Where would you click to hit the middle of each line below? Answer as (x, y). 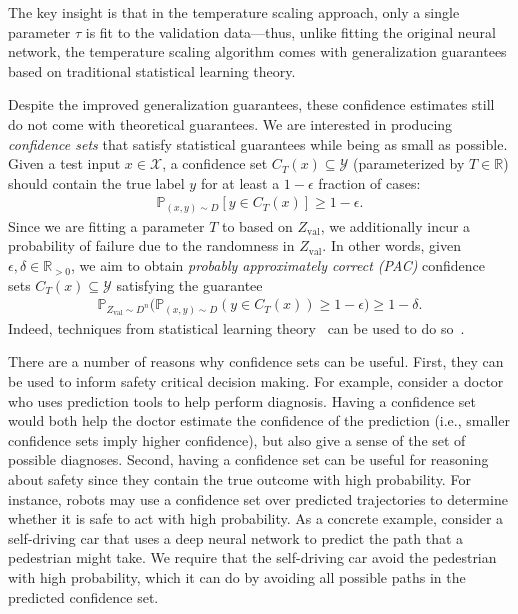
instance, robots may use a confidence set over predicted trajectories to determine (258, 498)
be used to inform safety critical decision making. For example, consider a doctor (256, 381)
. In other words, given (391, 245)
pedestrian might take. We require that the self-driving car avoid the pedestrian (252, 557)
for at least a (240, 182)
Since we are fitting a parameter (106, 225)
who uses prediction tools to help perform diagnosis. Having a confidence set (242, 400)
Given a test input (64, 163)
